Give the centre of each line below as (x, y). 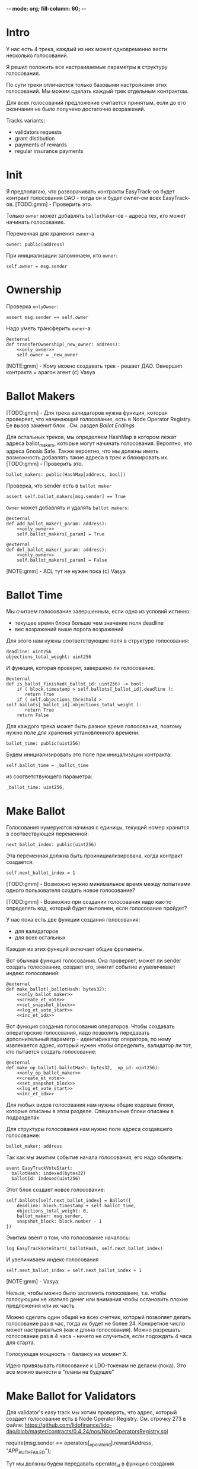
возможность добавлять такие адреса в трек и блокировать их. (87, 457)
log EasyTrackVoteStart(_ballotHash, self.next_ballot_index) (84, 1249)
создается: (20, 862)
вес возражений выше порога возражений (69, 629)
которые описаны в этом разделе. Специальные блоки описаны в (90, 1111)
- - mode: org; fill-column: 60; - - (46, 9)
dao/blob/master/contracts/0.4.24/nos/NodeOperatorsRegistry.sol (87, 1432)
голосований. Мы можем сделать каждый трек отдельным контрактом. (97, 91)
